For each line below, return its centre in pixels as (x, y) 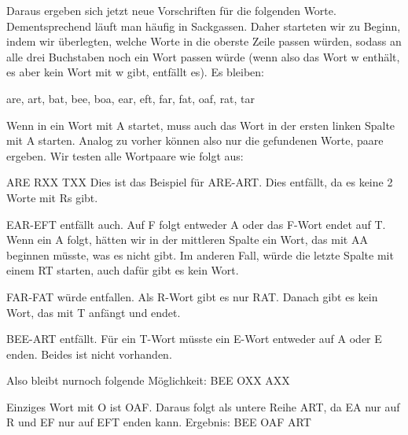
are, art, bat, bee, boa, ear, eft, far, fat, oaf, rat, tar (131, 98)
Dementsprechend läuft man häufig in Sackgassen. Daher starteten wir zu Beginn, (204, 26)
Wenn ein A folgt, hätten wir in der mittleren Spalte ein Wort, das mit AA (187, 240)
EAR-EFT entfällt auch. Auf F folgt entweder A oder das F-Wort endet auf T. (196, 224)
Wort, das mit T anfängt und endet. (94, 312)
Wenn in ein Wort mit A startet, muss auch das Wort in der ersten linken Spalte (201, 125)
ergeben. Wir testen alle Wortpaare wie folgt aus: (125, 155)
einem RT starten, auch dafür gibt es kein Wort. (123, 270)
